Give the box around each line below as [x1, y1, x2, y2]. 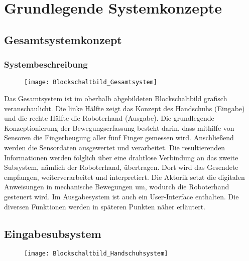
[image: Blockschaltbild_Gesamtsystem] [24, 79, 157, 86]
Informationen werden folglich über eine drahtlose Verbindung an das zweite [4, 152, 238, 162]
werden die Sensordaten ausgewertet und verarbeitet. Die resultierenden [4, 142, 225, 152]
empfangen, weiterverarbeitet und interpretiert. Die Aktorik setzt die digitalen [4, 171, 245, 182]
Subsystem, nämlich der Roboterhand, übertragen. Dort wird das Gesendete [4, 162, 238, 172]
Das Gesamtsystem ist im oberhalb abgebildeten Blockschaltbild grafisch [4, 93, 227, 104]
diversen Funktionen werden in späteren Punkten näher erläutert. [4, 201, 206, 211]
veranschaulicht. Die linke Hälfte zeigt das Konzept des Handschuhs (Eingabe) [4, 103, 245, 113]
